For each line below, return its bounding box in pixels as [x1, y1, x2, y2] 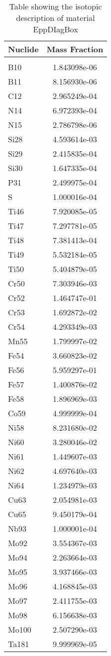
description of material [16, 12, 95, 23]
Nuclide [8, 43, 39, 55]
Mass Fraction [46, 43, 104, 55]
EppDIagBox [33, 23, 78, 35]
